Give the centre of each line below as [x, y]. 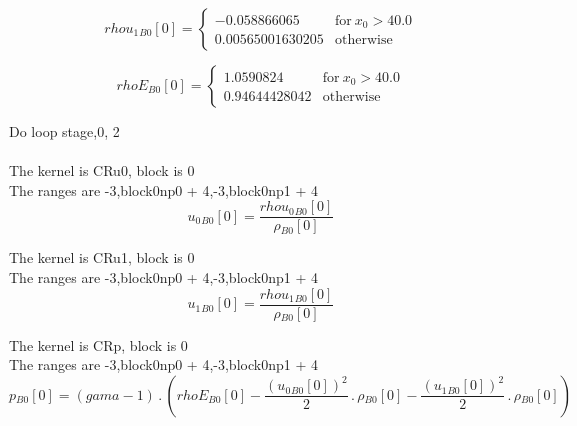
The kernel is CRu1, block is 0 [102, 257]
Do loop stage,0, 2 [64, 131]
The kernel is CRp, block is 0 [98, 344]
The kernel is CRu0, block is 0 [102, 170]
